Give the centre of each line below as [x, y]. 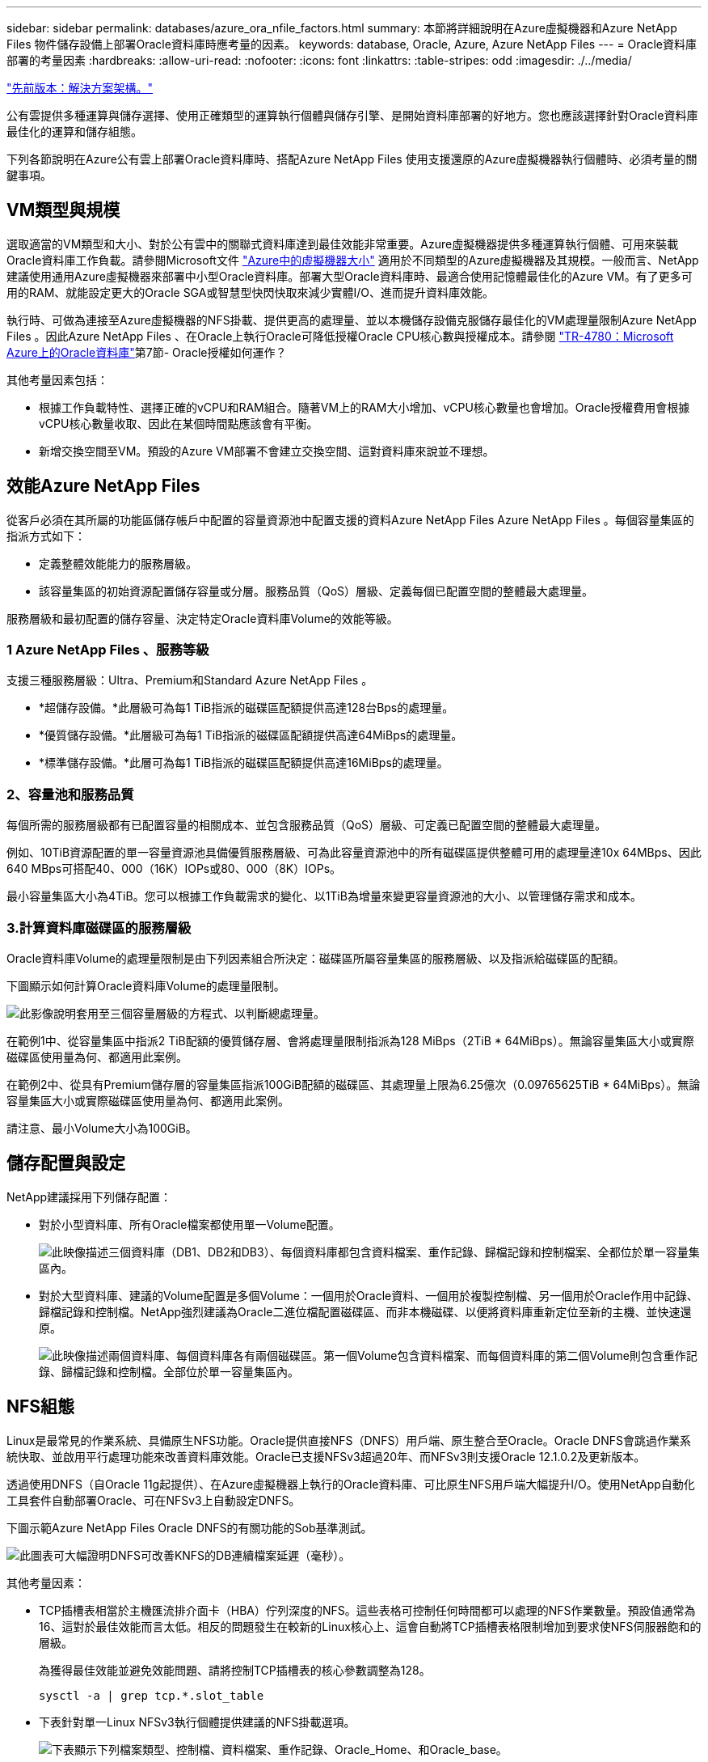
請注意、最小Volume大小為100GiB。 [102, 1128]
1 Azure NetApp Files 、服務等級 [108, 650]
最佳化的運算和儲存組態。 [74, 131]
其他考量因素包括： [57, 379]
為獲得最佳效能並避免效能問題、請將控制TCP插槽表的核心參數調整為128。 [235, 1670]
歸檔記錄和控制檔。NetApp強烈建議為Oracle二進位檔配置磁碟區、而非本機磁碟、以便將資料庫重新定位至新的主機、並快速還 [365, 1311]
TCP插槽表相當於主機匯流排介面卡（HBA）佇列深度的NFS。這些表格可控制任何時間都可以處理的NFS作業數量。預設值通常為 [367, 1610]
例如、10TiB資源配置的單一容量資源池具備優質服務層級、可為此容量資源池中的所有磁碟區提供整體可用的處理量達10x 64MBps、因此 [354, 853]
